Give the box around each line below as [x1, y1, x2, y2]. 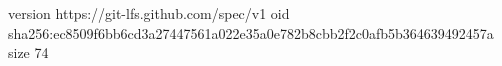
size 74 [8, 42, 49, 63]
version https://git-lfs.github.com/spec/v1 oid [8, 3, 290, 23]
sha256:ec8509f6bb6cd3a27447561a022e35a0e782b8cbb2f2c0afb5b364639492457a [8, 22, 494, 43]
